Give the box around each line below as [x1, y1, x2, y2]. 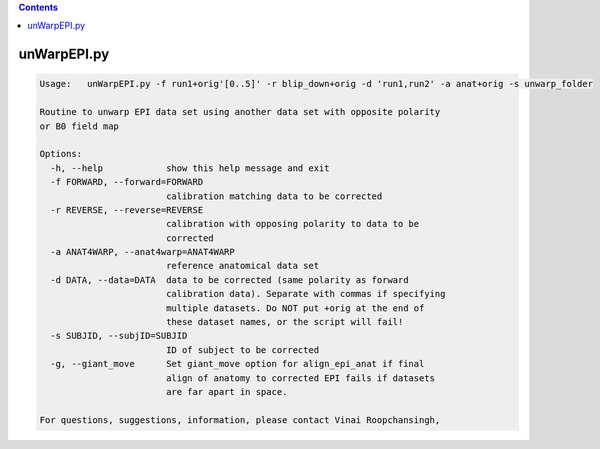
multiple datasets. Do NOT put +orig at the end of [165, 302, 425, 314]
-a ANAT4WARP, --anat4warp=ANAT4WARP [50, 246, 235, 258]
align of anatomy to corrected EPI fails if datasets [165, 372, 435, 384]
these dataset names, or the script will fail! [165, 316, 404, 328]
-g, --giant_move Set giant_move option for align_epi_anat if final [50, 358, 425, 370]
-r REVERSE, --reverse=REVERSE [50, 204, 204, 215]
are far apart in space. [165, 386, 288, 397]
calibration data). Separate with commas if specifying [165, 288, 446, 300]
